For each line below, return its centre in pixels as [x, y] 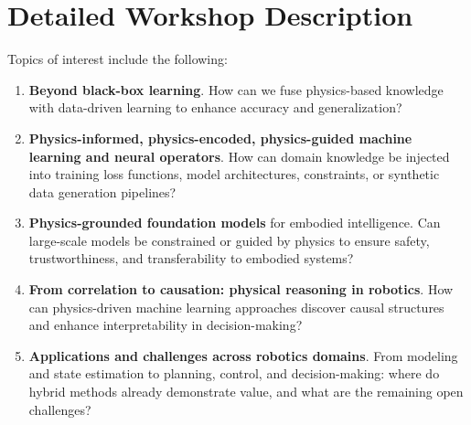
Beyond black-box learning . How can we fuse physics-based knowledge [236, 89]
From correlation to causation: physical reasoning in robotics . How [241, 289]
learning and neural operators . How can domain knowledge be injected [239, 156]
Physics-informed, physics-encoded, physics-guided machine [220, 138]
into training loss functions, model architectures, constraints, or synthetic [234, 174]
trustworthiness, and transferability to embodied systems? [191, 258]
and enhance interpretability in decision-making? [166, 325]
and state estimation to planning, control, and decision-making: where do [234, 373]
